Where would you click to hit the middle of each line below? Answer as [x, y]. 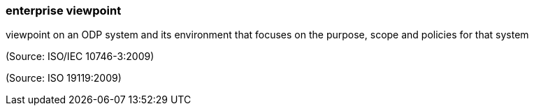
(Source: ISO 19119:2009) [64, 78]
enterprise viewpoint [64, 10]
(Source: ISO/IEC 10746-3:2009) [80, 57]
